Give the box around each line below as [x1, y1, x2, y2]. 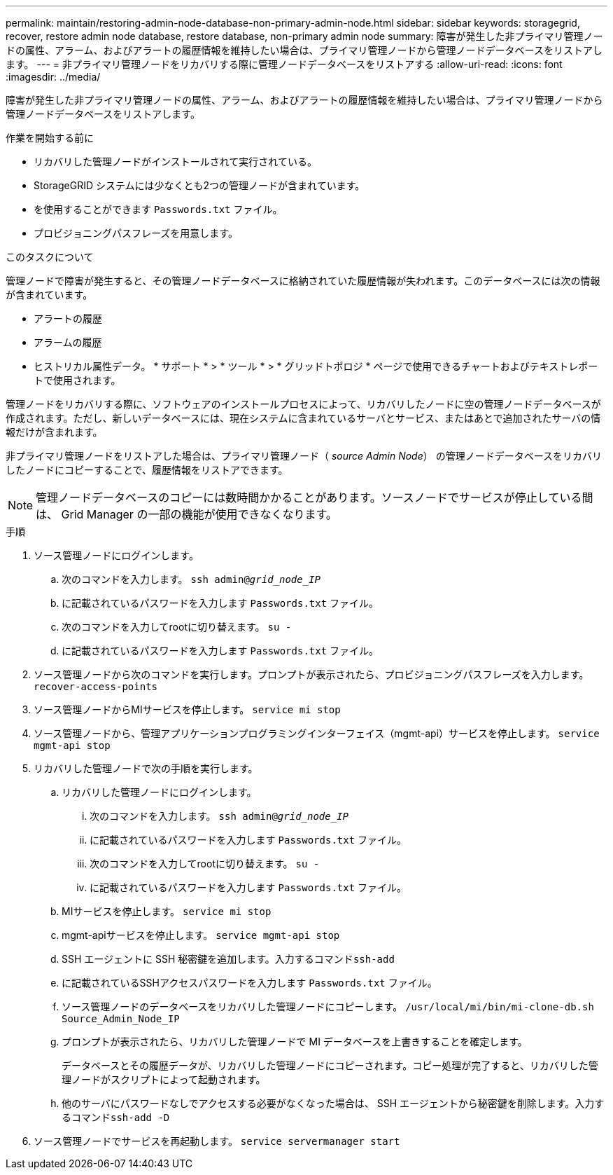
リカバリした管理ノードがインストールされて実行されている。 [34, 156, 317, 167]
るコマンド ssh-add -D [62, 1111, 170, 1123]
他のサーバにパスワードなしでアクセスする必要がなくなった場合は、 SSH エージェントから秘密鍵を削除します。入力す [62, 1097, 605, 1109]
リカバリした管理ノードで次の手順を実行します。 [34, 762, 258, 774]
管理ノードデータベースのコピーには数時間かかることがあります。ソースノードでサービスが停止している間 [36, 490, 593, 504]
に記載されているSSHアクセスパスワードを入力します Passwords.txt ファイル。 [62, 977, 437, 989]
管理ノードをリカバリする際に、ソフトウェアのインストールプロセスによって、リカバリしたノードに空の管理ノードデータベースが [6, 398, 601, 410]
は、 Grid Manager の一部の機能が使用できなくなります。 [36, 507, 337, 521]
